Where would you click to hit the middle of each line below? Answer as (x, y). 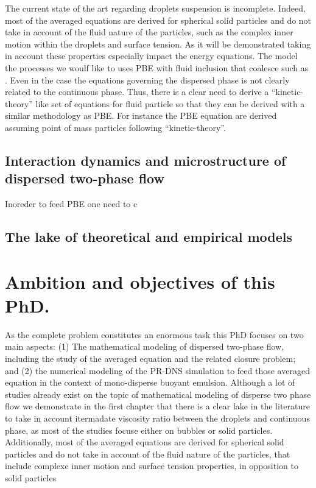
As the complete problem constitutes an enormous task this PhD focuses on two (154, 334)
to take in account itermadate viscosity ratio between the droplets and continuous (157, 418)
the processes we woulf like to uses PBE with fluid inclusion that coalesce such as (157, 67)
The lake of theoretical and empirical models (149, 237)
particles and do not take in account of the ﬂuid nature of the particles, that (148, 454)
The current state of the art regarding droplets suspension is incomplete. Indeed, (155, 8)
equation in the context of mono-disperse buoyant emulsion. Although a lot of (150, 382)
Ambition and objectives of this (140, 281)
